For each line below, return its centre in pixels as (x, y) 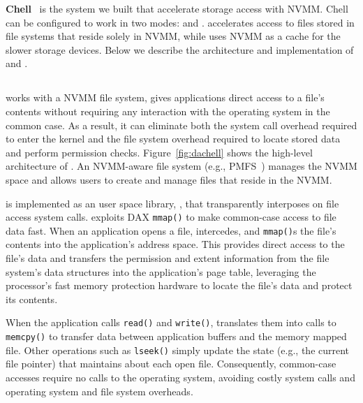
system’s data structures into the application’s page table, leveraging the (161, 271)
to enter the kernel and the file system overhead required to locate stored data (173, 139)
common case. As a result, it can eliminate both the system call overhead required (181, 125)
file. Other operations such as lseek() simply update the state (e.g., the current (178, 350)
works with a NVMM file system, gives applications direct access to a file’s (165, 97)
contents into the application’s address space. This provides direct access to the (175, 244)
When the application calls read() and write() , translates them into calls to (171, 322)
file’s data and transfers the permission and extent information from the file (168, 258)
